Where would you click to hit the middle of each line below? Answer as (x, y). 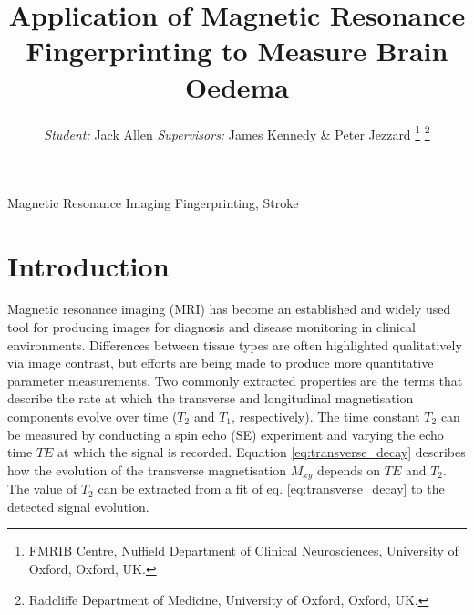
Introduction (88, 265)
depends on (349, 469)
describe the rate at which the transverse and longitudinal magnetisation (211, 398)
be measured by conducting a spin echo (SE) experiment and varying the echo (226, 434)
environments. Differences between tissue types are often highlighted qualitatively (235, 344)
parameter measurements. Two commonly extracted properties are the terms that (235, 380)
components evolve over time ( (93, 417)
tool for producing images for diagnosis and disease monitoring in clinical (211, 327)
